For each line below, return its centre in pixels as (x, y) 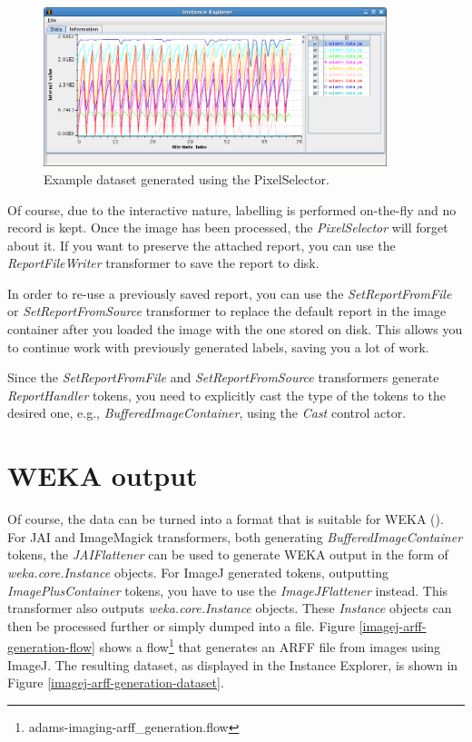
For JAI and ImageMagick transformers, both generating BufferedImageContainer (235, 536)
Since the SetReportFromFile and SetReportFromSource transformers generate (223, 377)
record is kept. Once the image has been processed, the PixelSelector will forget (228, 228)
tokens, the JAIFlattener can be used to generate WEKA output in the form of (228, 554)
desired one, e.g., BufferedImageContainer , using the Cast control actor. (207, 413)
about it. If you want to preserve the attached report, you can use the (202, 245)
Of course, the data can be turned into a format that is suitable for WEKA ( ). (226, 519)
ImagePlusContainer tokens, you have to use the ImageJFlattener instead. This (228, 590)
